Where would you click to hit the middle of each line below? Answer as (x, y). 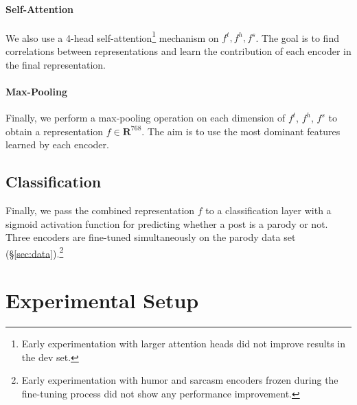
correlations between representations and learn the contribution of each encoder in (178, 51)
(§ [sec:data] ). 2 (35, 252)
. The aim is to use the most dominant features (241, 131)
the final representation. (56, 64)
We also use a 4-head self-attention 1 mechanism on (112, 36)
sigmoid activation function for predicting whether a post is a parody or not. (167, 223)
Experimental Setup (102, 300)
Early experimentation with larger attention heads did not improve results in (184, 344)
